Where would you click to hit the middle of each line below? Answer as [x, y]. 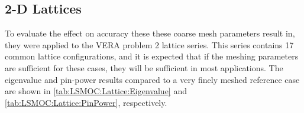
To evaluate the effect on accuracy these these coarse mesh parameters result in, [150, 33]
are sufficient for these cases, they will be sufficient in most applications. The [144, 67]
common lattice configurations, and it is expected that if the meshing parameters [152, 56]
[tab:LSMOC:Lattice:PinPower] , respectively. [86, 102]
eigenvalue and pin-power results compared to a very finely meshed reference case [152, 79]
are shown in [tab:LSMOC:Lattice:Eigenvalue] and [96, 91]
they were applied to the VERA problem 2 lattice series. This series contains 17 [149, 44]
